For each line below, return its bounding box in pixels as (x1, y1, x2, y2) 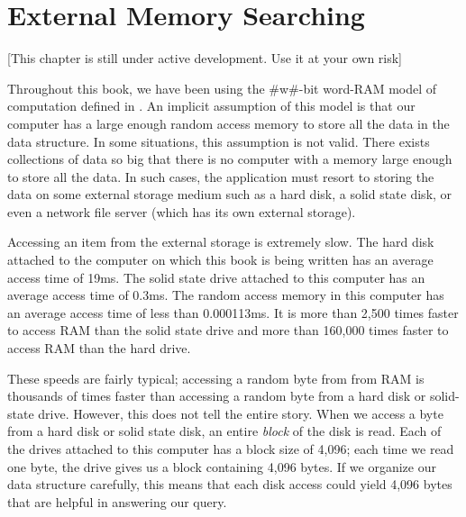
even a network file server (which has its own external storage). (7, 202, 356, 221)
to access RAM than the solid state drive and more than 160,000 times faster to (7, 321, 449, 340)
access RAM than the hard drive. (7, 339, 191, 358)
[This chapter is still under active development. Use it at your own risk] (7, 49, 403, 68)
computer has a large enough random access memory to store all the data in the (7, 113, 450, 132)
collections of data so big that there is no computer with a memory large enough (7, 150, 452, 168)
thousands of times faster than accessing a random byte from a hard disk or (7, 386, 426, 405)
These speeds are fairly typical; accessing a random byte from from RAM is (7, 368, 425, 387)
